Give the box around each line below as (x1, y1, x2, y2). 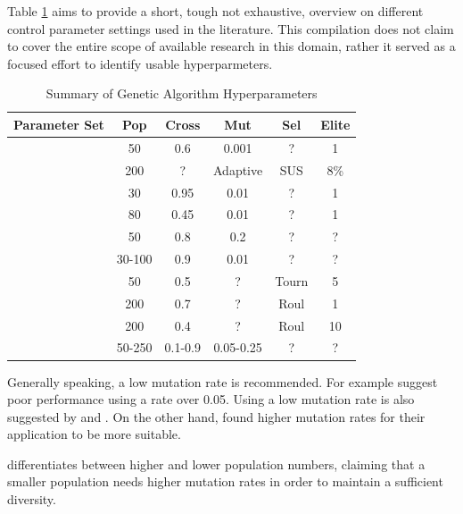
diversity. (7, 490, 56, 509)
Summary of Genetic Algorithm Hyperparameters (45, 84, 318, 103)
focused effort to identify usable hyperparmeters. (7, 54, 273, 72)
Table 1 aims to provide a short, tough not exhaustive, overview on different (7, 2, 424, 20)
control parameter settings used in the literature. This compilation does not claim (7, 19, 454, 38)
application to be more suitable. (7, 425, 181, 443)
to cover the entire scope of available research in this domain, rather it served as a (7, 37, 456, 55)
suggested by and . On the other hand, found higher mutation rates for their (7, 407, 426, 426)
